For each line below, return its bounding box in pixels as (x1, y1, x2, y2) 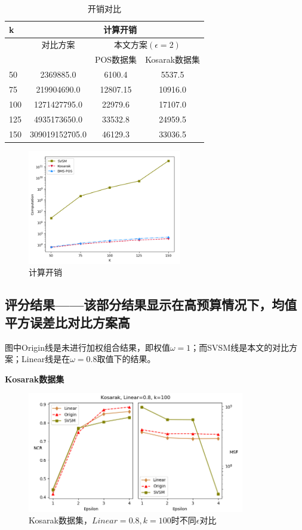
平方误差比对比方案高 (5, 313, 130, 331)
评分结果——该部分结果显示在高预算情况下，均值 (5, 295, 297, 314)
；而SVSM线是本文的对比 (190, 341, 289, 353)
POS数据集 (94, 53, 137, 66)
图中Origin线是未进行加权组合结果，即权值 (5, 341, 170, 353)
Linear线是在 (21, 353, 70, 365)
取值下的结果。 (97, 353, 156, 365)
